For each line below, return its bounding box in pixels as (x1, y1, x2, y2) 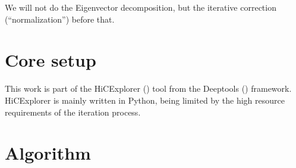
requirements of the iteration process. (5, 105, 141, 118)
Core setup (5, 48, 96, 72)
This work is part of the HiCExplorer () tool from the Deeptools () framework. (5, 82, 292, 95)
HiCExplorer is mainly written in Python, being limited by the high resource (5, 94, 285, 106)
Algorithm (5, 141, 91, 165)
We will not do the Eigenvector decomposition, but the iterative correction (5, 1, 276, 13)
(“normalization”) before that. (5, 13, 115, 25)
